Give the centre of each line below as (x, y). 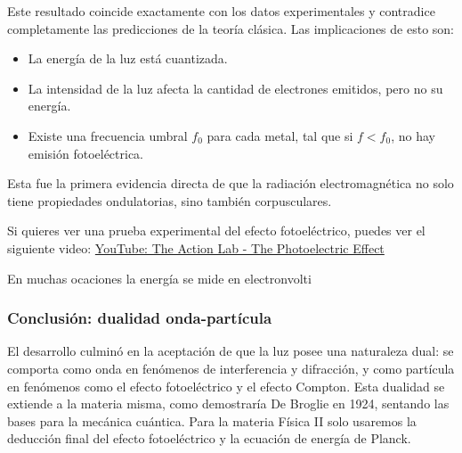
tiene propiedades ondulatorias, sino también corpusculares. (170, 200)
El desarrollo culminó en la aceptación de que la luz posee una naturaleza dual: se (231, 351)
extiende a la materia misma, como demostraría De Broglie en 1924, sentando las (228, 404)
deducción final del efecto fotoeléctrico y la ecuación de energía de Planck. (209, 438)
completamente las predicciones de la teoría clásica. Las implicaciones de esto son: (231, 28)
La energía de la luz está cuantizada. (128, 58)
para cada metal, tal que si (280, 135)
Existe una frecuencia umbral (108, 135)
